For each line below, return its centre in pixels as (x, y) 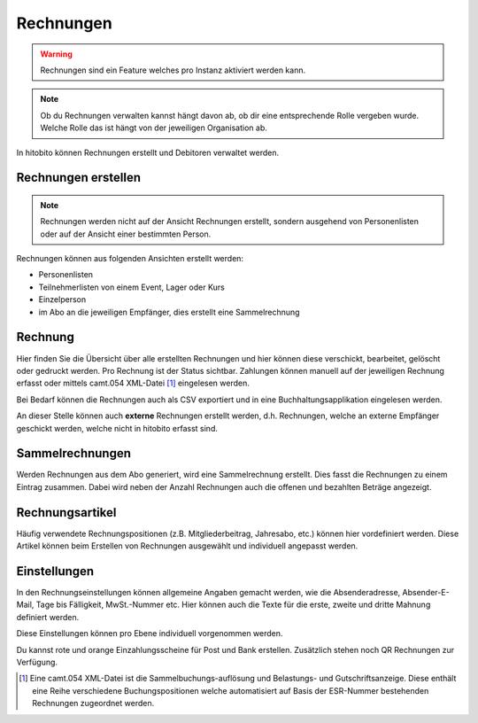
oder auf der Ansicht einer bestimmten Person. (126, 234)
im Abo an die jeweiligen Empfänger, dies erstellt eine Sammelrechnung (169, 312)
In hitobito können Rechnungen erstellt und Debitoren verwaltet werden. (148, 152)
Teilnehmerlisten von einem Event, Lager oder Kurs (131, 287)
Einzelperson (62, 299)
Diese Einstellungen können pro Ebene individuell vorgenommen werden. (150, 634)
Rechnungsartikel (66, 513)
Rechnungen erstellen (79, 178)
